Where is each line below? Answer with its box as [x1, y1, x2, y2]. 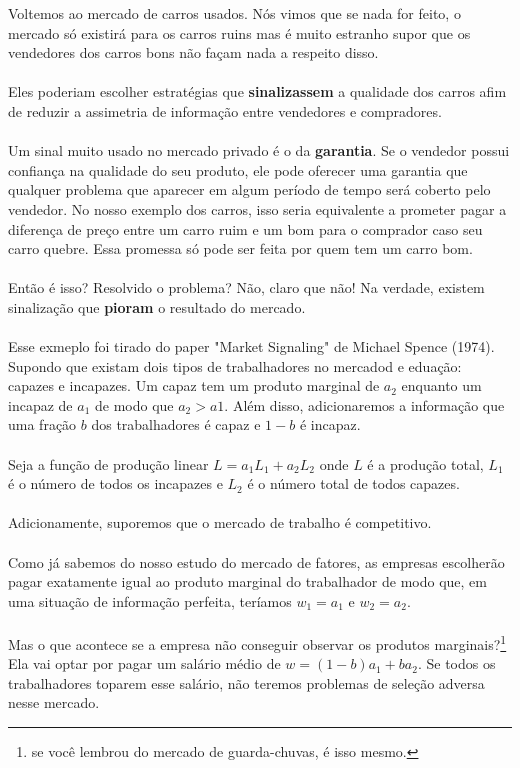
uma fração [8, 414, 77, 435]
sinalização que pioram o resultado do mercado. [8, 296, 306, 317]
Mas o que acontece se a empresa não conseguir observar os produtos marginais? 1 [8, 631, 507, 654]
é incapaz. [299, 414, 361, 435]
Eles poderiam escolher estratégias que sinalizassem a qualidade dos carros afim [8, 81, 507, 102]
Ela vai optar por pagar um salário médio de [8, 653, 281, 674]
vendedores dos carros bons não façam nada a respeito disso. [8, 42, 379, 63]
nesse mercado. [8, 692, 100, 713]
